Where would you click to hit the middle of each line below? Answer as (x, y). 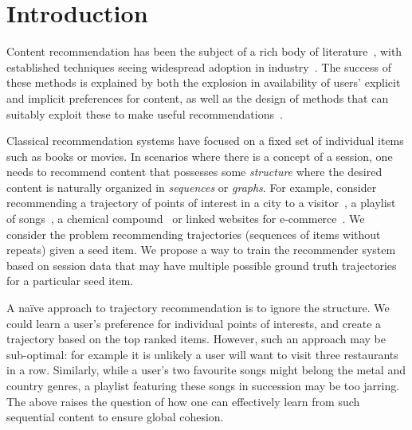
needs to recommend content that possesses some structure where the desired (194, 172)
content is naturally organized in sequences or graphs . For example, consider (192, 187)
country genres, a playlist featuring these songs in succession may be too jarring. (203, 385)
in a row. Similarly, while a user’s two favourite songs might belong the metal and (206, 370)
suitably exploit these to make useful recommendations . (145, 113)
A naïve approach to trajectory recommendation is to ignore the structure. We (198, 308)
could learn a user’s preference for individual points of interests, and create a (194, 323)
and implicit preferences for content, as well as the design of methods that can (198, 98)
